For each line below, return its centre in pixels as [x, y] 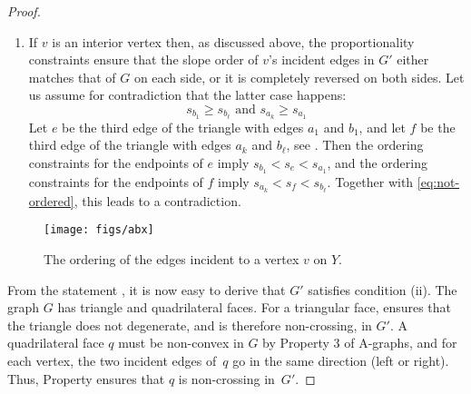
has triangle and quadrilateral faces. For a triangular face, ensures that [255, 307]
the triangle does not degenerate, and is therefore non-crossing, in [190, 325]
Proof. [24, 11]
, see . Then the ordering [355, 145]
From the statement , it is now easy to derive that [147, 289]
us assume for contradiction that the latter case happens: [187, 95]
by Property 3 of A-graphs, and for [360, 343]
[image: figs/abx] [99, 230]
